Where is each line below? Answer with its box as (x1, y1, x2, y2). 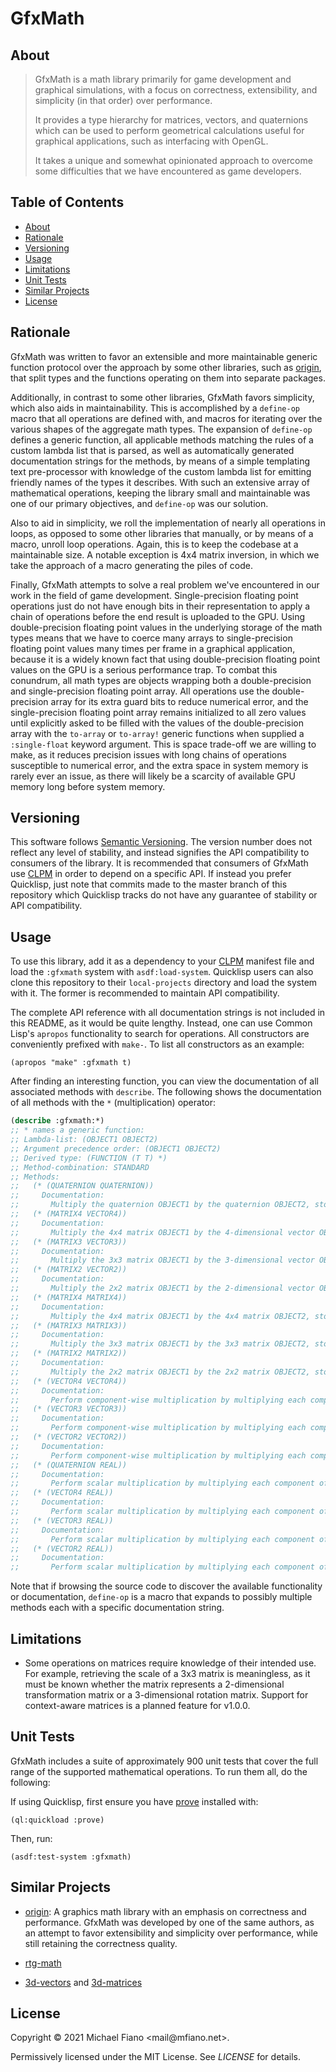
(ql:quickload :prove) (10, 1815, 105, 1825)
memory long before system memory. (10, 780, 166, 792)
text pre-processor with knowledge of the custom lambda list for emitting (10, 465, 312, 477)
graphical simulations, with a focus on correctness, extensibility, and (34, 84, 318, 96)
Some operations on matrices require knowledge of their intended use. (24, 1657, 317, 1669)
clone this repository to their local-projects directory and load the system (10, 977, 318, 989)
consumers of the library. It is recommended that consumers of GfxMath (10, 857, 309, 869)
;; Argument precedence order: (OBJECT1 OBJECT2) (10, 1143, 222, 1154)
